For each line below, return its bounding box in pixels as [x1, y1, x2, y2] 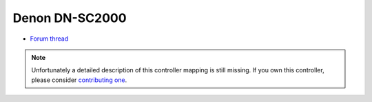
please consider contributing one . [31, 76, 127, 84]
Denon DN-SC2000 [12, 10, 127, 25]
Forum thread [30, 34, 69, 43]
